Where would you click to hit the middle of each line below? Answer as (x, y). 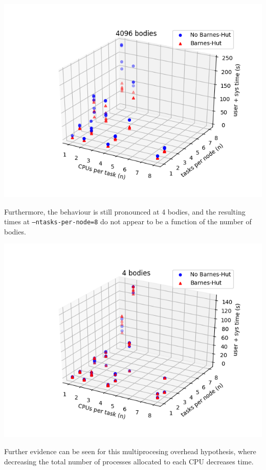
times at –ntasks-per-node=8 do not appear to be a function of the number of (128, 221)
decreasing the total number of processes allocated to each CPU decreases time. (129, 461)
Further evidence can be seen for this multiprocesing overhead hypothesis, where (130, 451)
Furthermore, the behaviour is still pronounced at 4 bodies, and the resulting (125, 211)
